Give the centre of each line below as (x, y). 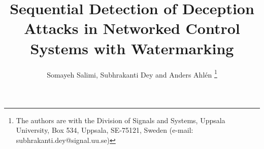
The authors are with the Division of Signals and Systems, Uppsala (121, 120)
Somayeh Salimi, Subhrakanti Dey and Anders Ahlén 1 (132, 73)
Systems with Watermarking (132, 48)
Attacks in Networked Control (132, 28)
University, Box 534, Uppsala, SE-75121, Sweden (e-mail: (105, 130)
